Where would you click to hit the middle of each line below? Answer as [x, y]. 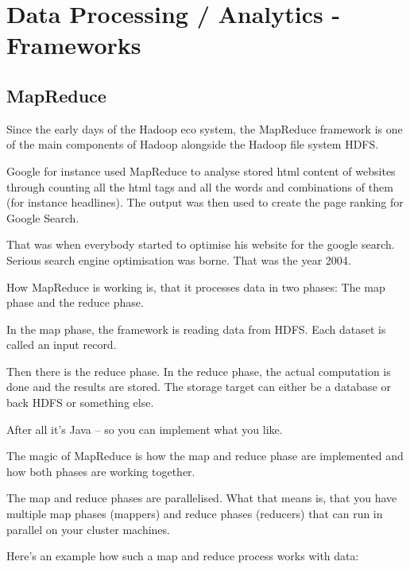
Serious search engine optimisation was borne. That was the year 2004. [179, 259]
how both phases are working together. [101, 471]
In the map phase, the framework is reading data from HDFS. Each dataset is [196, 329]
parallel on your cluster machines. [88, 529]
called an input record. [62, 344]
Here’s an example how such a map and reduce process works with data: [183, 556]
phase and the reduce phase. [75, 302]
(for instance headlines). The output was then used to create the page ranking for [205, 202]
